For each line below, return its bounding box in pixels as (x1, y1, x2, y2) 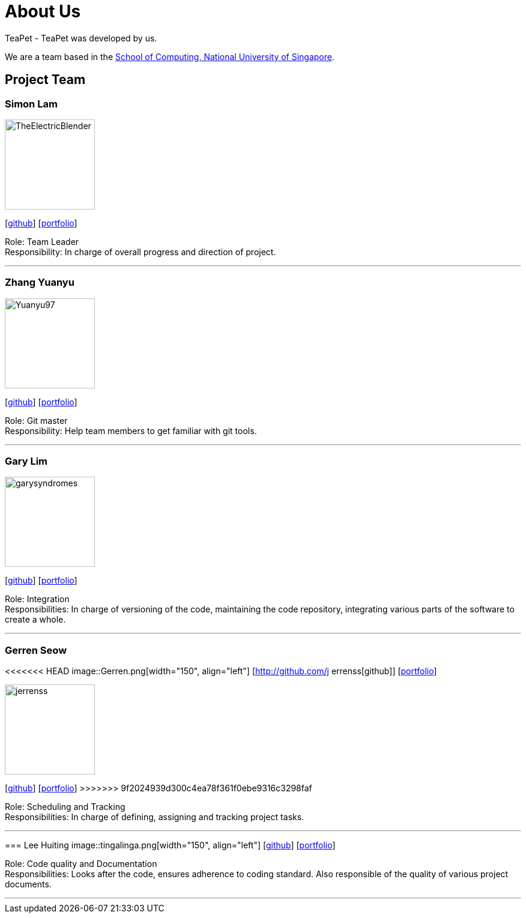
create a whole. (5, 614, 66, 625)
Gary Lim (5, 455, 48, 468)
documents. (5, 879, 52, 890)
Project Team (5, 72, 86, 88)
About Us (5, 1, 81, 22)
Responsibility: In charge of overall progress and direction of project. (5, 246, 276, 257)
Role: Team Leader (5, 236, 79, 247)
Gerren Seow (5, 644, 67, 656)
